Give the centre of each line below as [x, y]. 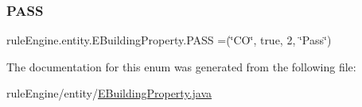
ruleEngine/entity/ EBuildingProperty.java [109, 93]
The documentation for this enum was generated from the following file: [181, 66]
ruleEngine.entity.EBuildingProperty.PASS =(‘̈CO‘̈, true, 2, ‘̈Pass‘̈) [169, 40]
